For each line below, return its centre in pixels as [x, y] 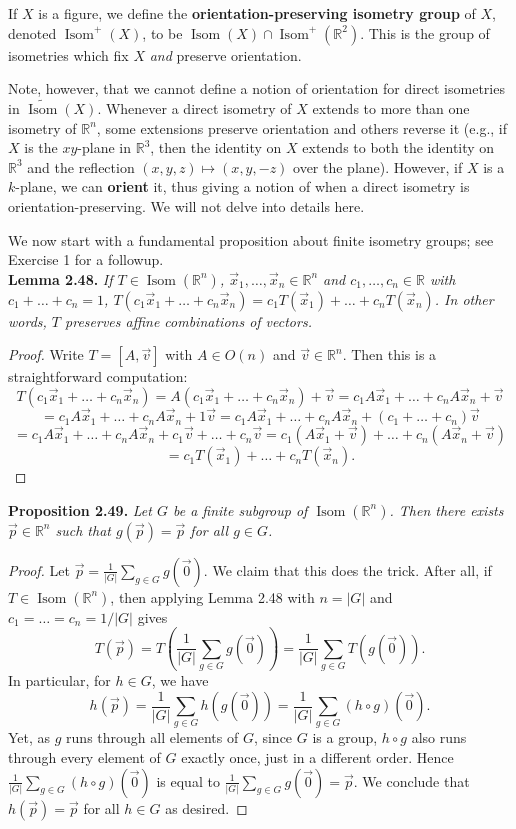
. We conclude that [411, 780]
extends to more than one [391, 108]
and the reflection [81, 166]
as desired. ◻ [206, 807]
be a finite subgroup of [240, 509]
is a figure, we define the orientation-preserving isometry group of [257, 13]
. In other [464, 298]
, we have [180, 680]
